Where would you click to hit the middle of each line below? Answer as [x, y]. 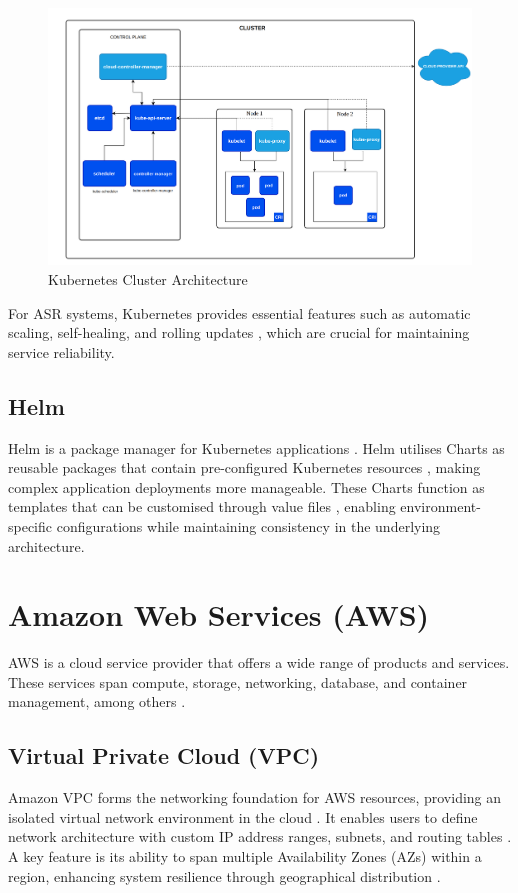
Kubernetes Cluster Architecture [148, 278]
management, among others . [97, 701]
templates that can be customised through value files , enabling [202, 506]
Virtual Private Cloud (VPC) [164, 755]
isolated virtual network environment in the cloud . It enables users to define [243, 816]
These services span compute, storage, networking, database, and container [238, 681]
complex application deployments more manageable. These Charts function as [246, 486]
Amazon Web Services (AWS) [219, 614]
